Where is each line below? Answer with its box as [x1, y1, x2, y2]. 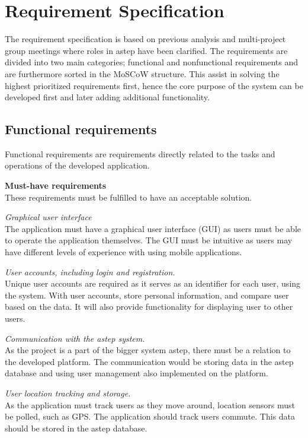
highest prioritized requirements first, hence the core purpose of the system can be [5, 79, 303, 91]
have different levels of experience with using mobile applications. [5, 246, 242, 258]
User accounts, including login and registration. [5, 265, 175, 278]
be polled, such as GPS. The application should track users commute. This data [5, 410, 296, 423]
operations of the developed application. [5, 159, 150, 172]
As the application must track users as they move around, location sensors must [5, 398, 296, 411]
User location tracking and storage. [5, 386, 131, 399]
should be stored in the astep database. [5, 421, 147, 434]
